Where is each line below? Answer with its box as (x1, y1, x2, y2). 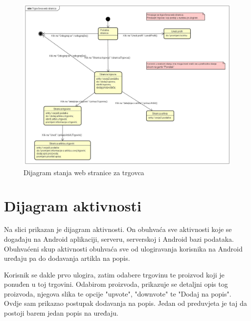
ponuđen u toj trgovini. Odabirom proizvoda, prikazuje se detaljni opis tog (4, 279, 228, 289)
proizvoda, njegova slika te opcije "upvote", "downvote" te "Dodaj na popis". (4, 288, 231, 298)
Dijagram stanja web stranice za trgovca (23, 167, 144, 177)
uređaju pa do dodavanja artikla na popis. (4, 253, 130, 263)
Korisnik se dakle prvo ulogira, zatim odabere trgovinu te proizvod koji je (4, 269, 225, 279)
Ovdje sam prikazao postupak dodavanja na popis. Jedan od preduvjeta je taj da (4, 298, 247, 308)
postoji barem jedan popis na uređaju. (4, 308, 119, 318)
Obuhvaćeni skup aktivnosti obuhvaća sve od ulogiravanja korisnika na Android (4, 243, 243, 253)
